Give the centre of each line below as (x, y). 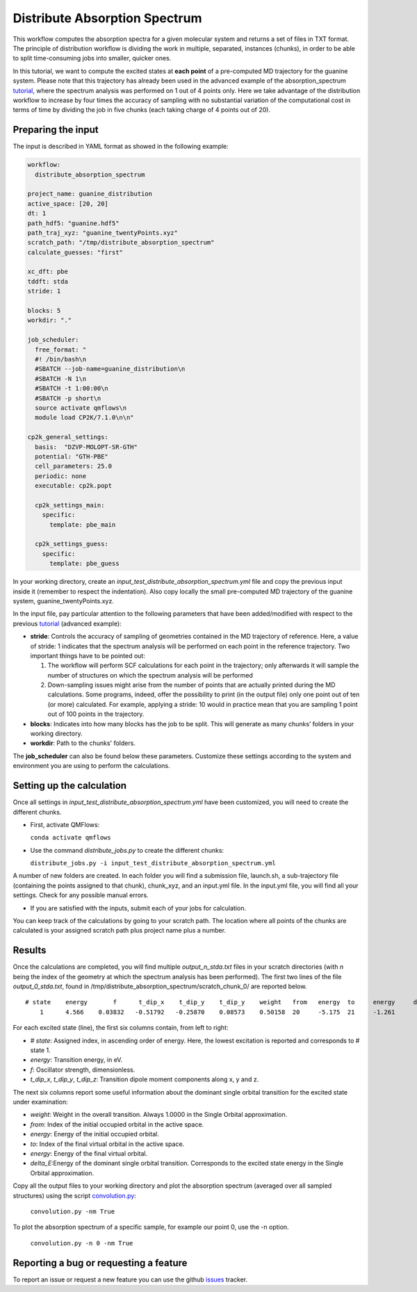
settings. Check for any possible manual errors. (81, 895)
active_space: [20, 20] (68, 204)
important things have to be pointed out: (88, 655)
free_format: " (61, 350)
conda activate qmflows (71, 838)
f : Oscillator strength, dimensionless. (83, 1070)
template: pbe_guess (84, 564)
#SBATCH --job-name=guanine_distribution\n (110, 369)
